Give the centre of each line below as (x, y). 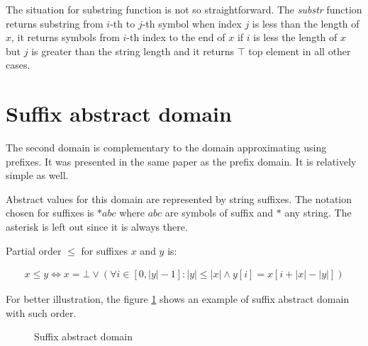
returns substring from (55, 23)
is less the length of (295, 37)
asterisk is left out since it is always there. (97, 227)
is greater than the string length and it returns (133, 51)
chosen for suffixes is (50, 213)
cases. (18, 65)
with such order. (41, 312)
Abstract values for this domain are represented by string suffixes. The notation (179, 198)
